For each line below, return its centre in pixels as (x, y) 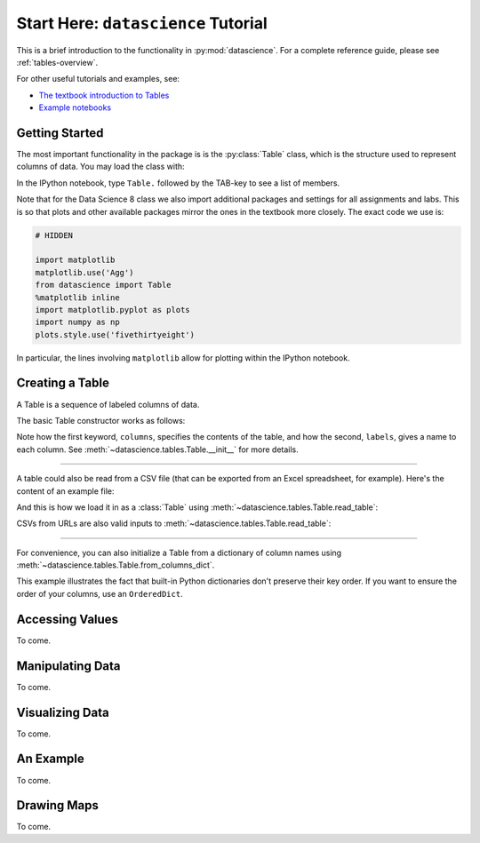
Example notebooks (75, 107)
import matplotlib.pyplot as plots (112, 310)
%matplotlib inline (77, 297)
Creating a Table (63, 383)
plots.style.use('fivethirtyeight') (115, 334)
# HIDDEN (54, 235)
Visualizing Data (63, 712)
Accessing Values (68, 619)
